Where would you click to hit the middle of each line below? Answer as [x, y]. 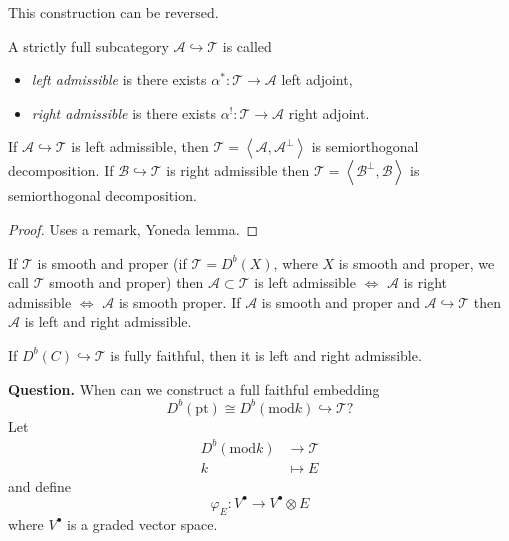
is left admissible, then [140, 146]
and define [40, 485]
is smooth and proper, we [416, 262]
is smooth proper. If [179, 301]
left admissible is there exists [119, 79]
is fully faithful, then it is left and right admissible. [266, 354]
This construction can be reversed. [113, 12]
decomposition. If [61, 170]
